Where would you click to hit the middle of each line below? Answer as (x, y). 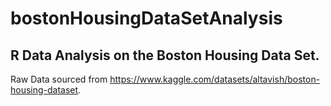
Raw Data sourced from (59, 79)
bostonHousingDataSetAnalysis (146, 18)
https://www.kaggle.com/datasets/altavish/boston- (215, 79)
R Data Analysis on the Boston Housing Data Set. (165, 55)
